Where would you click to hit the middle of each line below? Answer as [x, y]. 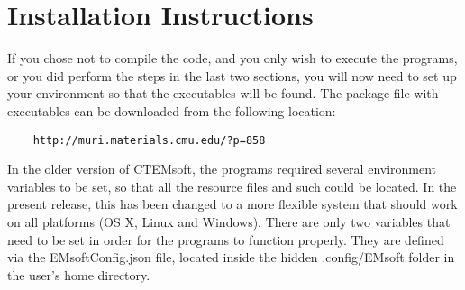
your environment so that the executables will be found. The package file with [223, 93]
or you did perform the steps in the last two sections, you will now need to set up [232, 75]
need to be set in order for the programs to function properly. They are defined [226, 239]
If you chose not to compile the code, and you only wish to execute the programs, [232, 58]
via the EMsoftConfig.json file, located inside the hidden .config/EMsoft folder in [231, 257]
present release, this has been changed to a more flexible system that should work [232, 204]
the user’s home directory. [79, 274]
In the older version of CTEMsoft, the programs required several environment [222, 169]
